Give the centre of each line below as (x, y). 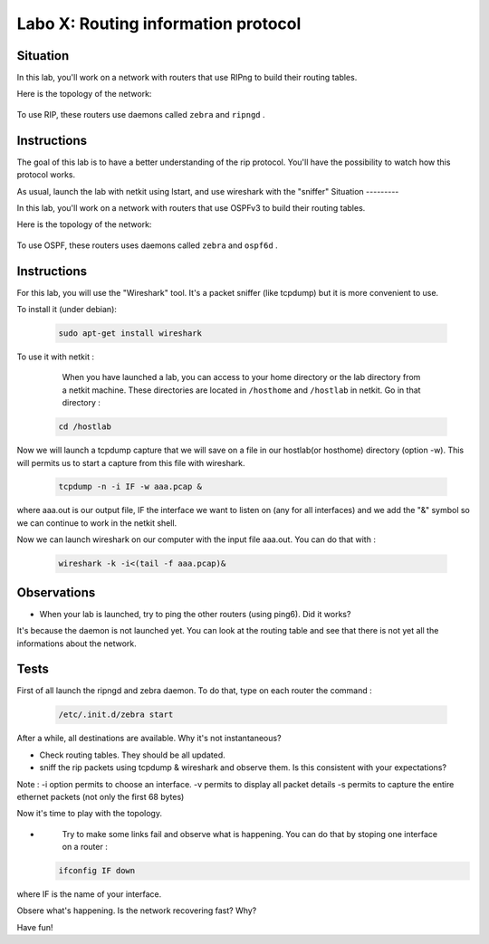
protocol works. (46, 175)
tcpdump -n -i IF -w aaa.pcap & (130, 487)
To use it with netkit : (56, 357)
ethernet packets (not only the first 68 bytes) (101, 796)
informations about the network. (77, 644)
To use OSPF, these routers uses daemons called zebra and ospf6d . (147, 245)
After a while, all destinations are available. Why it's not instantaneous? (149, 739)
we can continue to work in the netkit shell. (97, 523)
